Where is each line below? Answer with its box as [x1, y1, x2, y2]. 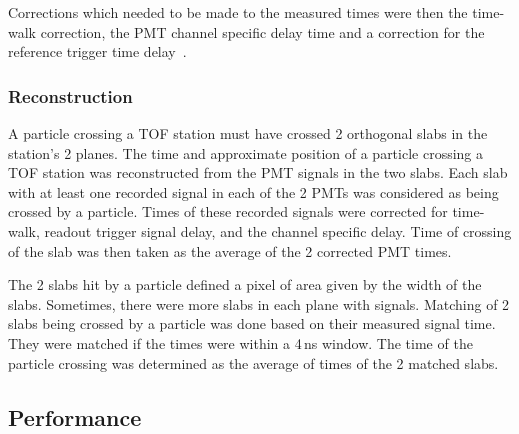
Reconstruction [8, 83, 133, 108]
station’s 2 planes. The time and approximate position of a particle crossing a [8, 142, 484, 163]
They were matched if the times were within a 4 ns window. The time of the [8, 332, 473, 353]
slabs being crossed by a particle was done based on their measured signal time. [8, 313, 496, 334]
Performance [8, 401, 142, 432]
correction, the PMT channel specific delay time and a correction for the [40, 21, 485, 42]
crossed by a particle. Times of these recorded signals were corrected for [8, 201, 448, 222]
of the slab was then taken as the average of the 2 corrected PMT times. [8, 240, 452, 261]
